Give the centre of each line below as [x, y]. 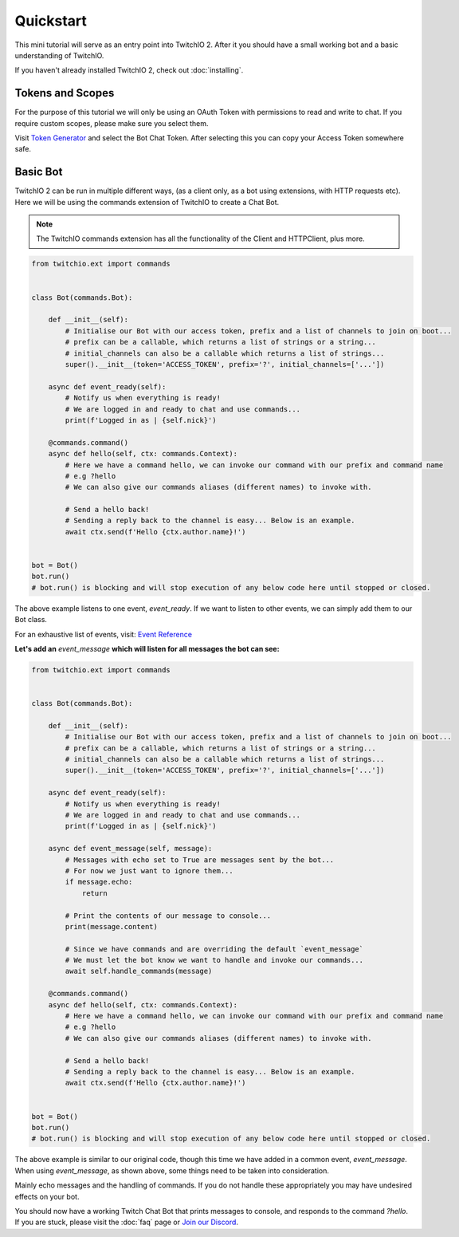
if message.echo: [99, 882]
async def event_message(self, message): [130, 849]
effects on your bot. [47, 1196]
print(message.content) [112, 926]
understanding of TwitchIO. [59, 55]
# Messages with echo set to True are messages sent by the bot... [200, 860]
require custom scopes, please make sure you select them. [112, 123]
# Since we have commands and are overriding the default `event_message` [214, 949]
